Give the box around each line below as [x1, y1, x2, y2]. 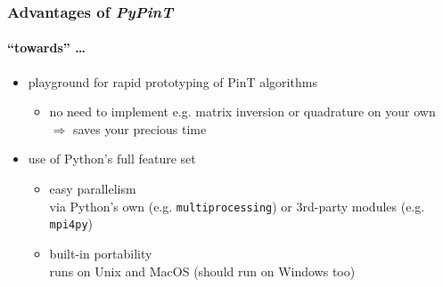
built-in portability [49, 243, 152, 262]
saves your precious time [72, 119, 207, 138]
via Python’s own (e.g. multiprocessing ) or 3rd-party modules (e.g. [49, 196, 425, 215]
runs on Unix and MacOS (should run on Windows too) [49, 261, 356, 280]
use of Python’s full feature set [28, 149, 196, 168]
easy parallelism [49, 179, 136, 198]
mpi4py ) [49, 214, 93, 233]
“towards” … [7, 38, 86, 57]
